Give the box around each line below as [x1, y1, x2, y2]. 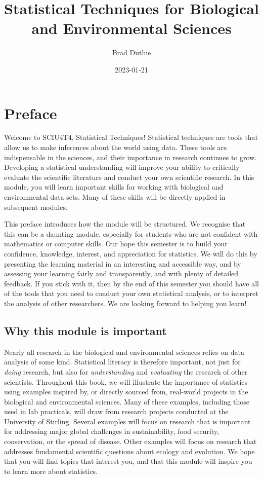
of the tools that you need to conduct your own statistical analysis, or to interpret [4, 288, 258, 299]
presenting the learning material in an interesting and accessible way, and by [4, 258, 241, 269]
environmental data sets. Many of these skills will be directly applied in [4, 192, 226, 202]
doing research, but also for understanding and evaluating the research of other [4, 366, 248, 377]
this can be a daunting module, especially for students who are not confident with [4, 228, 258, 239]
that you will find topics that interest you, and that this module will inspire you [4, 456, 252, 466]
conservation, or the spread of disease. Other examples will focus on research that [4, 436, 257, 447]
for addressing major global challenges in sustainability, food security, [4, 426, 219, 436]
